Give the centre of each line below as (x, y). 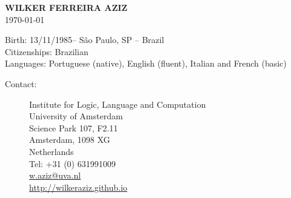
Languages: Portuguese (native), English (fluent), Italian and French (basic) (146, 63)
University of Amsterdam (76, 116)
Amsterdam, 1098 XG (70, 140)
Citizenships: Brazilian (47, 51)
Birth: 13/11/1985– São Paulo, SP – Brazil (85, 40)
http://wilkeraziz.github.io (78, 187)
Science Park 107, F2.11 (74, 127)
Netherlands (52, 151)
